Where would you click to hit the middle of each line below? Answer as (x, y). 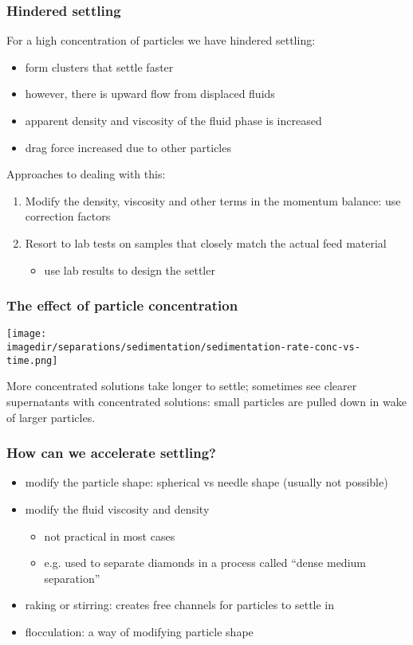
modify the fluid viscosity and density (117, 508)
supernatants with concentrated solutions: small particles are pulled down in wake (206, 401)
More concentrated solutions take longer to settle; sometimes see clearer (182, 386)
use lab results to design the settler (130, 270)
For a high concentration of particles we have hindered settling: (161, 40)
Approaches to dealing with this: (86, 174)
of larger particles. (51, 417)
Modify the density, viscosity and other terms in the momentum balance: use (213, 200)
